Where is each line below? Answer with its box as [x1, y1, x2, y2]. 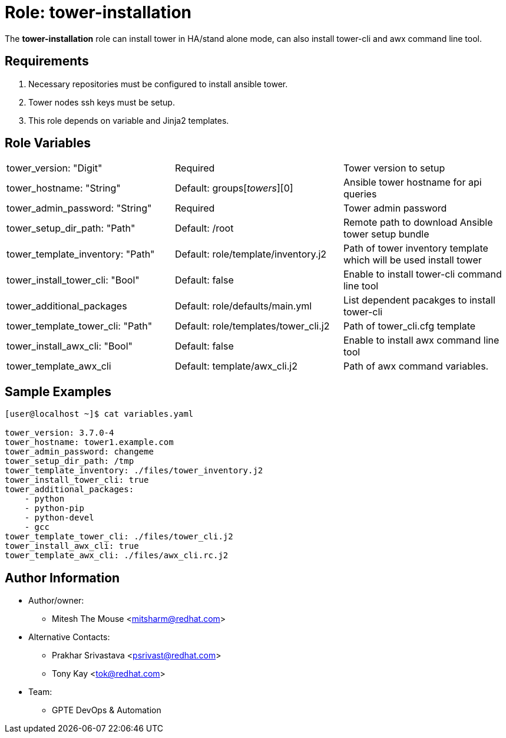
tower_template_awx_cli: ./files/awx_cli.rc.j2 [5, 551, 229, 561]
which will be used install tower [343, 254, 482, 266]
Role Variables [5, 136, 91, 151]
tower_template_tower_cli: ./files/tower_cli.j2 [5, 532, 233, 542]
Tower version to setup [343, 162, 445, 174]
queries [343, 188, 377, 200]
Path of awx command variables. [343, 360, 489, 373]
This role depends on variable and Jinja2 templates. [28, 115, 229, 126]
